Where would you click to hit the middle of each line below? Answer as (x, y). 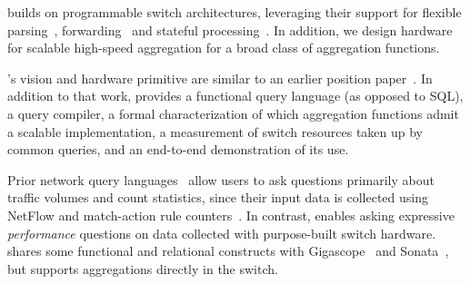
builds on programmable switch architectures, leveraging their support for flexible (235, 12)
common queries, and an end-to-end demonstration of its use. (178, 149)
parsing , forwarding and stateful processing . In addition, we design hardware (230, 29)
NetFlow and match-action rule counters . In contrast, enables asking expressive (231, 215)
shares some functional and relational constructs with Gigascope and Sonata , (228, 251)
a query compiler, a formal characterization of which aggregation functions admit (233, 113)
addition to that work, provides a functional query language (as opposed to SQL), (235, 96)
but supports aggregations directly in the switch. (143, 268)
